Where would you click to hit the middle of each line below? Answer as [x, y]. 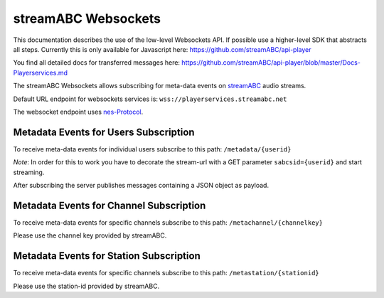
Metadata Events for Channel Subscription [110, 205]
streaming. [29, 172]
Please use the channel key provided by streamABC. [90, 235]
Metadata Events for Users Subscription [104, 132]
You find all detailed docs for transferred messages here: [97, 63]
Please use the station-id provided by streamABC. [86, 286]
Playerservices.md [40, 73]
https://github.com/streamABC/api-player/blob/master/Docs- [271, 63]
